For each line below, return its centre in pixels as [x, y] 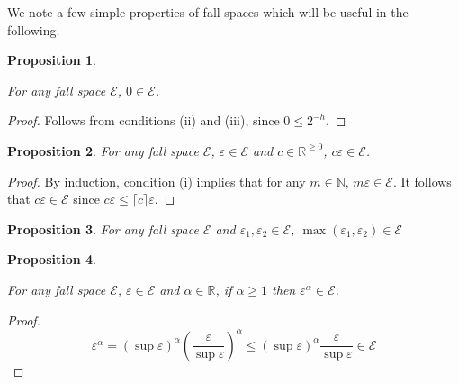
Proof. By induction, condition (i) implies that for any [157, 181]
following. [34, 29]
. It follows [422, 181]
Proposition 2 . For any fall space [103, 150]
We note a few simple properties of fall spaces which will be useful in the [208, 12]
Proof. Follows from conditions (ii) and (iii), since [144, 120]
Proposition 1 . [52, 60]
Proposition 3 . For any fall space [103, 229]
